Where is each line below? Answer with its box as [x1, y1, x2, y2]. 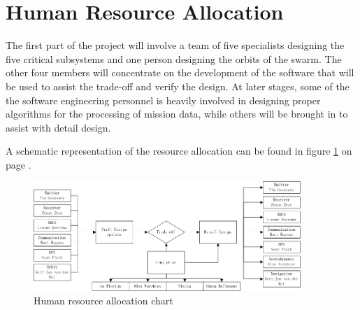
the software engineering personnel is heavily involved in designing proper [6, 92, 321, 107]
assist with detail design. [6, 120, 111, 134]
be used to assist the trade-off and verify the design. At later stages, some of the [6, 78, 350, 93]
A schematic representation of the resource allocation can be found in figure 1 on [6, 143, 352, 158]
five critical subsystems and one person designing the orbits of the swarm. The [6, 51, 342, 66]
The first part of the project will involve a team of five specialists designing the [6, 38, 345, 52]
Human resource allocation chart [34, 293, 173, 308]
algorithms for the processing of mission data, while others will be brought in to [6, 106, 348, 121]
